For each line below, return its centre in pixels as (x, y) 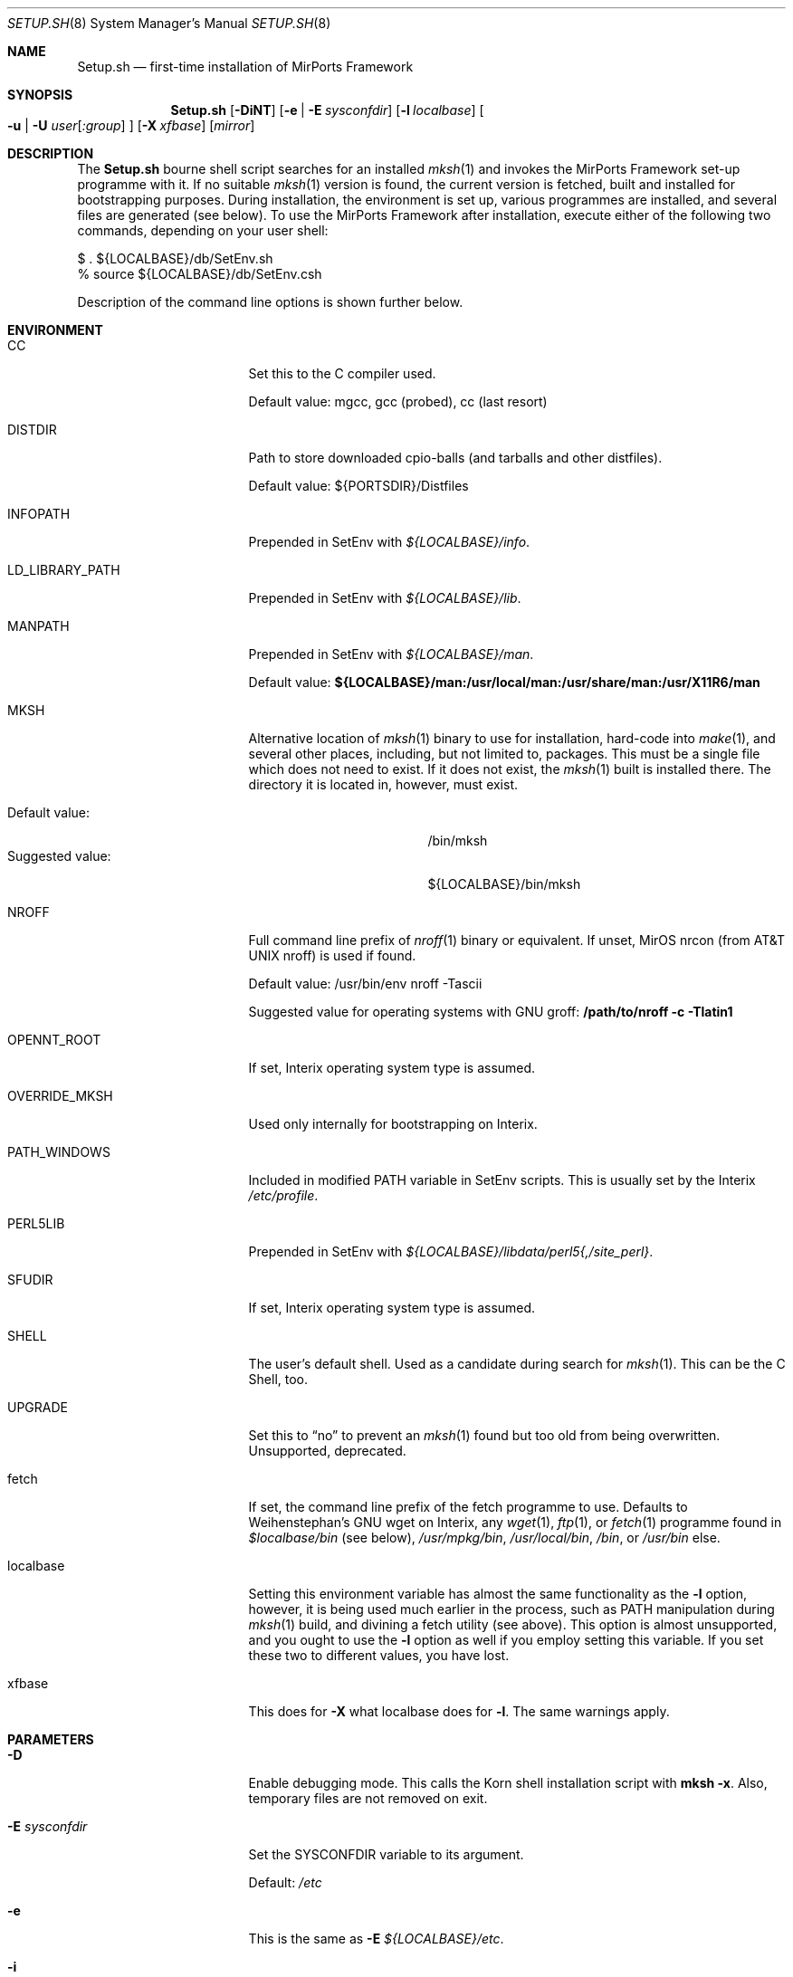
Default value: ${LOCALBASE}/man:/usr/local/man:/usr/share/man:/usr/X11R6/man (504, 682)
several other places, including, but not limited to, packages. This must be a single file (504, 754)
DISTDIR (32, 430)
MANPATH (38, 626)
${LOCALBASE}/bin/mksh (504, 884)
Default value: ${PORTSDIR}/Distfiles (358, 486)
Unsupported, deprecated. (327, 1451)
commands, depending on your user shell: (203, 230)
